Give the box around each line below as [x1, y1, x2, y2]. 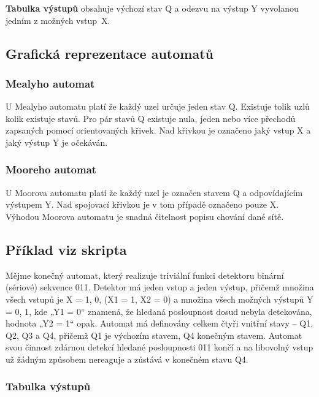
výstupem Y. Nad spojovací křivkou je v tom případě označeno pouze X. [6, 198, 279, 211]
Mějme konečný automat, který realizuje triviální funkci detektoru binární [6, 268, 284, 281]
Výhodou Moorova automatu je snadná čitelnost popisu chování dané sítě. [6, 210, 284, 222]
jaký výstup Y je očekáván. [6, 135, 108, 148]
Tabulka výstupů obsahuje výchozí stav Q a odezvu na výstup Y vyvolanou [6, 2, 299, 14]
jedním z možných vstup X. [6, 13, 110, 26]
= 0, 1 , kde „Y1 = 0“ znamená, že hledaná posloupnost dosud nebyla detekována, [6, 304, 312, 317]
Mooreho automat [6, 162, 97, 177]
